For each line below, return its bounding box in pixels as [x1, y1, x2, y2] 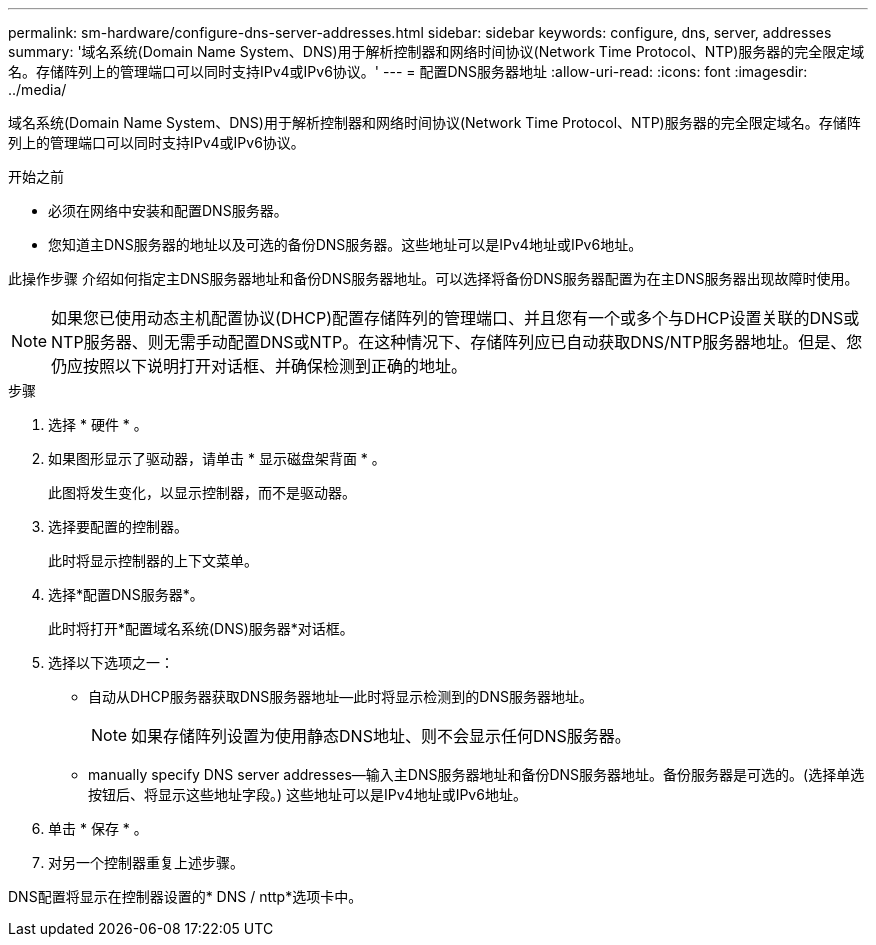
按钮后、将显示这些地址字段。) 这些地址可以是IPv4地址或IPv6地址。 [88, 786, 527, 803]
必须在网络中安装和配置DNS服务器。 [48, 202, 288, 219]
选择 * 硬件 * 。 [48, 416, 148, 433]
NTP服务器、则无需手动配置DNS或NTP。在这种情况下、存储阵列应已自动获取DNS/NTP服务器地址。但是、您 [51, 332, 863, 352]
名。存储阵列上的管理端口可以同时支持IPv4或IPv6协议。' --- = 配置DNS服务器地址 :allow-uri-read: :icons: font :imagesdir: [8, 63, 808, 80]
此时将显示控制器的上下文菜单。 [48, 552, 258, 569]
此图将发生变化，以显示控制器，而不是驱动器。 [48, 484, 356, 501]
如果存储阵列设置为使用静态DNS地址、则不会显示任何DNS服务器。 [131, 726, 631, 746]
